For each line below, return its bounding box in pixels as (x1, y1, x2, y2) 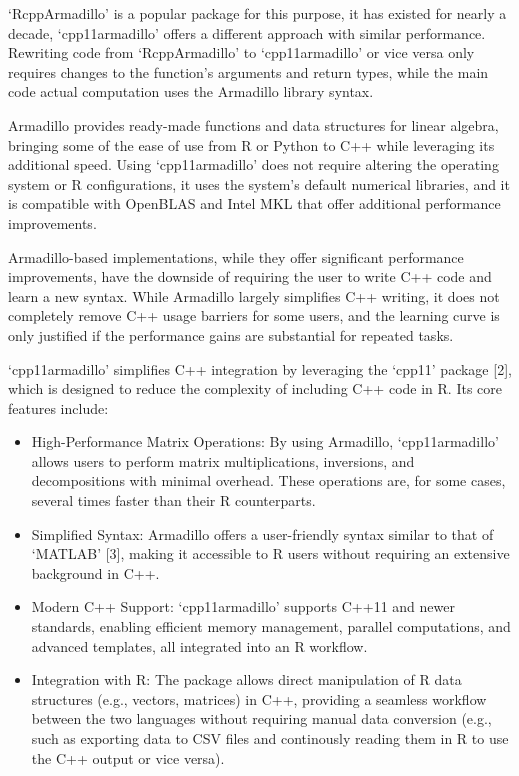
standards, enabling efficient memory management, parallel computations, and (31, 616, 511, 637)
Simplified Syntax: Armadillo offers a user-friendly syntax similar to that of (31, 523, 494, 544)
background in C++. (31, 562, 160, 583)
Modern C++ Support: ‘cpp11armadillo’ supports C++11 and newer (31, 596, 455, 617)
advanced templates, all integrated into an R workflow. (31, 635, 368, 656)
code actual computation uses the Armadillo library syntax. (8, 81, 374, 102)
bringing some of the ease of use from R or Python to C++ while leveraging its (8, 134, 495, 155)
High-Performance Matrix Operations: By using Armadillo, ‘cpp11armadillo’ (31, 431, 499, 452)
